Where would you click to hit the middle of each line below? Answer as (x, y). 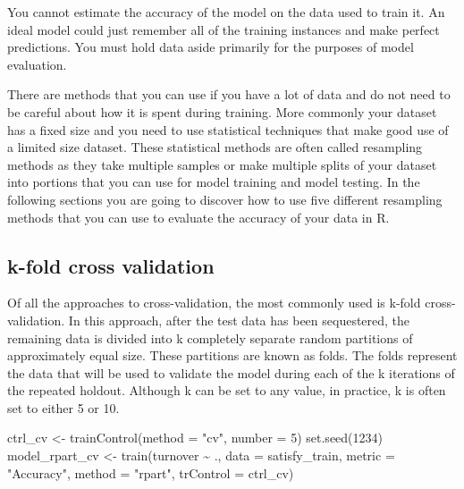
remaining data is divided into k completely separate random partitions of (210, 337)
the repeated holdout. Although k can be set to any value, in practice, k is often (227, 390)
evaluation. (37, 64)
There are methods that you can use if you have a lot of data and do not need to (229, 94)
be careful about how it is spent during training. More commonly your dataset (222, 111)
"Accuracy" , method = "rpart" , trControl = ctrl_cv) (151, 472)
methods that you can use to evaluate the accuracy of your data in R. (198, 217)
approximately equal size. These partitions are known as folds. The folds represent (232, 355)
